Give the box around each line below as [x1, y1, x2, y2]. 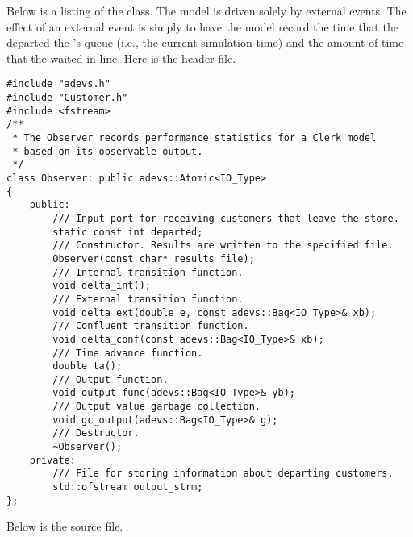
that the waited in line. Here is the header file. [6, 49, 236, 66]
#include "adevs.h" [6, 78, 111, 90]
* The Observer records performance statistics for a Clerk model [12, 132, 377, 144]
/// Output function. [52, 373, 169, 385]
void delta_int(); [52, 280, 151, 292]
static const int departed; [52, 226, 203, 238]
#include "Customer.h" [6, 92, 128, 104]
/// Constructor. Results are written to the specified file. [52, 239, 394, 252]
